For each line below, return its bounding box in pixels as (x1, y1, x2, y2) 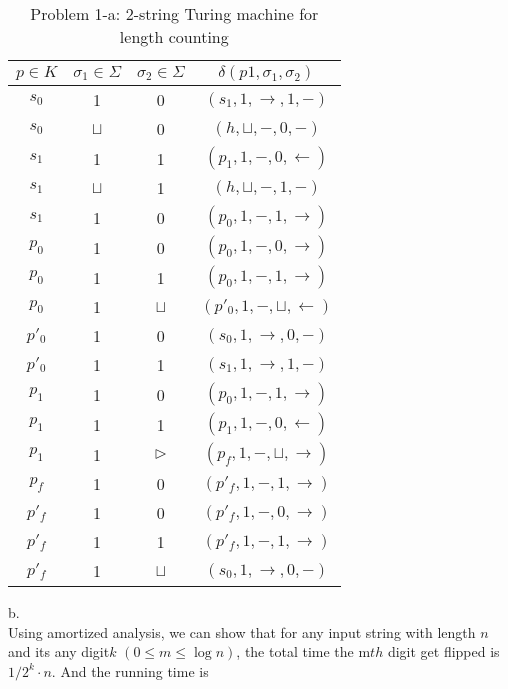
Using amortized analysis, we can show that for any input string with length (8, 621, 476, 642)
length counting (119, 25, 229, 48)
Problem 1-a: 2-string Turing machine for (30, 2, 319, 25)
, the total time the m (236, 641, 371, 662)
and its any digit (8, 641, 110, 662)
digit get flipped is (387, 641, 500, 662)
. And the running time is (51, 660, 209, 681)
